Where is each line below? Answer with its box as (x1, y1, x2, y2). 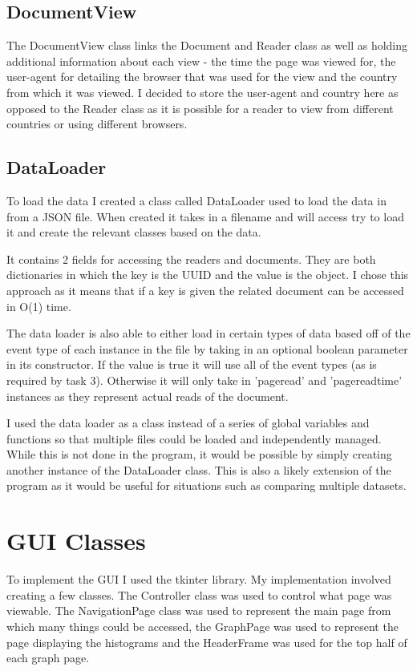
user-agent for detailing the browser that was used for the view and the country (6, 68, 398, 85)
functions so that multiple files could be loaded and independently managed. (6, 430, 382, 447)
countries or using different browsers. (6, 115, 188, 132)
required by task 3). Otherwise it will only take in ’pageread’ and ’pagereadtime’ (6, 371, 403, 388)
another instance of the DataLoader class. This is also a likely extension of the (6, 461, 391, 478)
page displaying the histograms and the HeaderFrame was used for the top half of (6, 633, 407, 650)
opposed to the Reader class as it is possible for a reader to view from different (6, 99, 394, 116)
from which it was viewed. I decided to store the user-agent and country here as (6, 83, 399, 100)
